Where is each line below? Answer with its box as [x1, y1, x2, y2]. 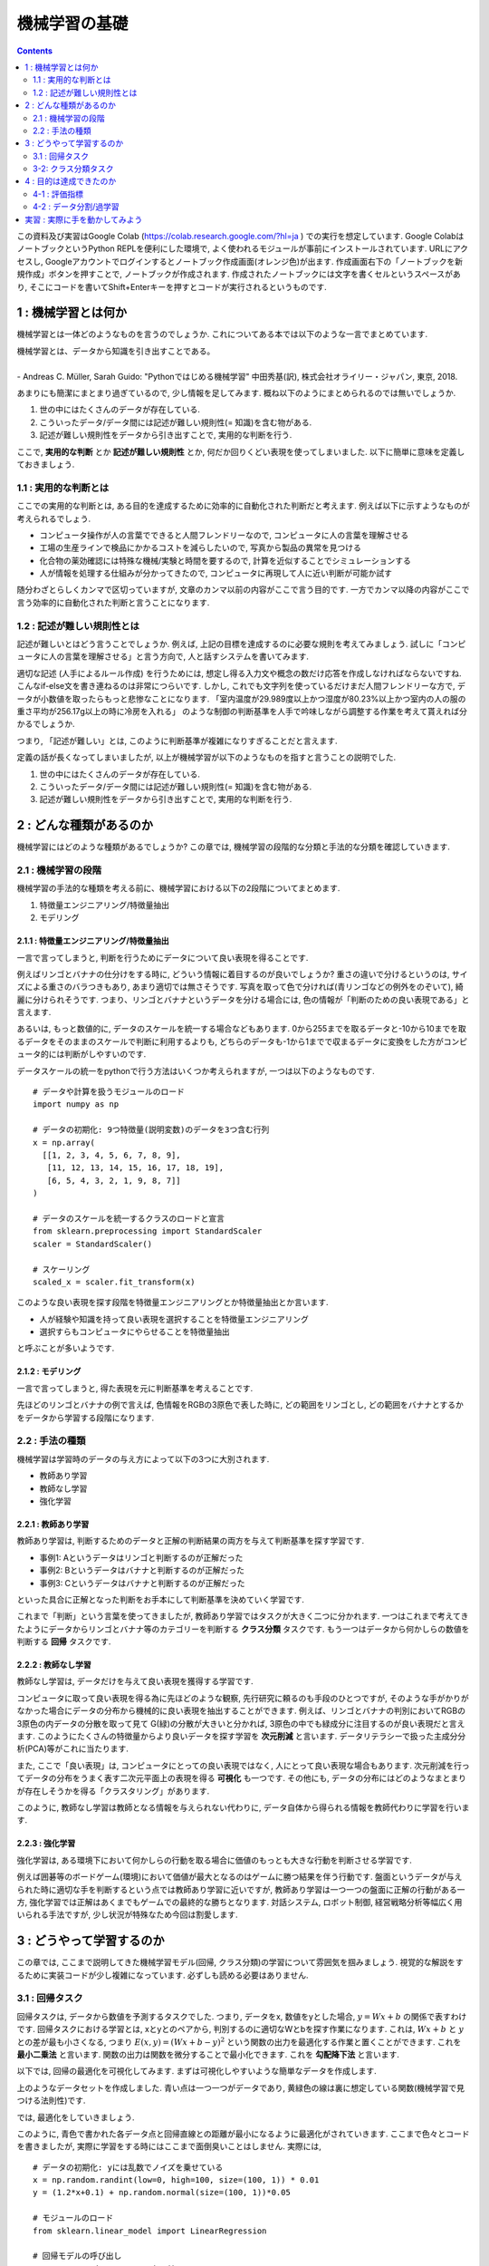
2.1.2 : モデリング [16, 1366, 81, 1377]
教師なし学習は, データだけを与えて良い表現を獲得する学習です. [16, 1676, 254, 1687]
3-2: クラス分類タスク [33, 163, 114, 174]
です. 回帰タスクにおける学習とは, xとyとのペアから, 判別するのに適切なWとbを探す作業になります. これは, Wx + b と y [16, 2024, 465, 2035]
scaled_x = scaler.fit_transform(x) [33, 1276, 196, 1287]
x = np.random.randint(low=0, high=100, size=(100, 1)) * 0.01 [33, 2175, 320, 2185]
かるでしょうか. [16, 719, 76, 730]
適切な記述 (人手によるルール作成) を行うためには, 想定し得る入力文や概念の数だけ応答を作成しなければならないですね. [16, 667, 462, 679]
